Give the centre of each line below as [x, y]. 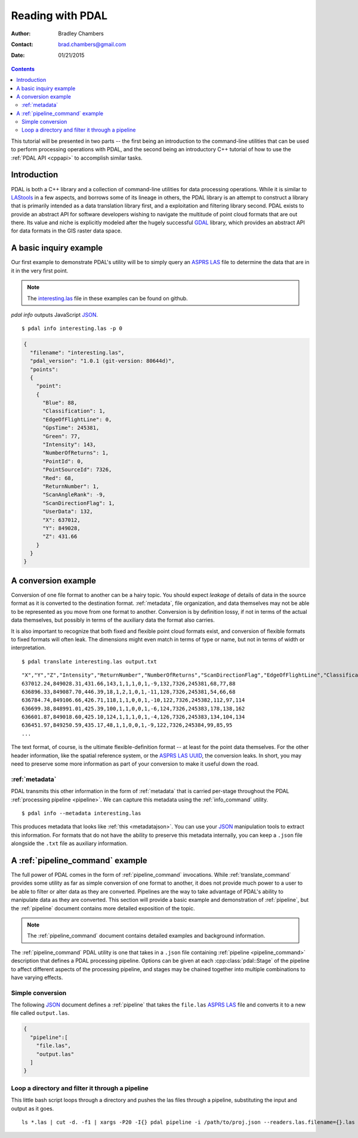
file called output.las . [40, 1013]
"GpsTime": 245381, [71, 428]
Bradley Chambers [81, 33]
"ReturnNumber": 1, [71, 486]
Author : [21, 33]
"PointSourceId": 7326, [77, 470]
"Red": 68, [58, 478]
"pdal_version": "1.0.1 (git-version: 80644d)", [103, 361]
